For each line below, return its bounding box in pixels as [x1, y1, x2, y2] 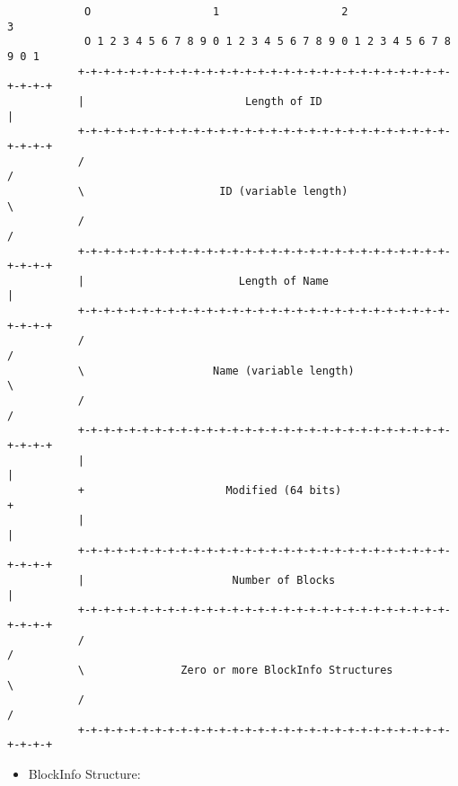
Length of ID [244, 94, 322, 108]
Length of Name [238, 274, 329, 287]
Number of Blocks [232, 573, 336, 587]
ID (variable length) [219, 184, 348, 198]
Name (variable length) [213, 364, 355, 377]
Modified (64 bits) [225, 484, 342, 497]
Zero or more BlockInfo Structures [181, 663, 393, 676]
